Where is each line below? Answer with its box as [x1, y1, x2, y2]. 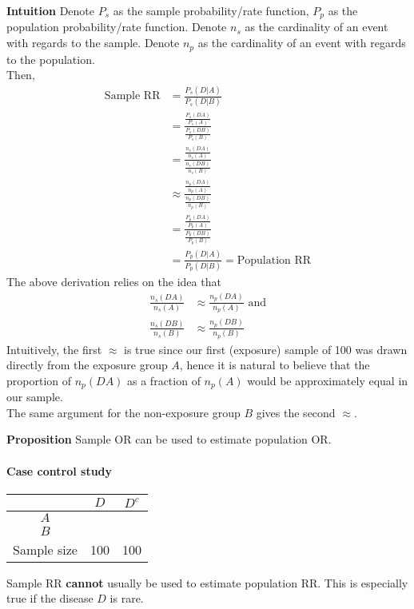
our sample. [6, 388, 63, 405]
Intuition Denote [6, 2, 95, 18]
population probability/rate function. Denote [6, 18, 227, 35]
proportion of [6, 372, 72, 388]
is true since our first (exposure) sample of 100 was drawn [124, 340, 408, 357]
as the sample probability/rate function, [113, 2, 309, 18]
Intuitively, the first [6, 340, 102, 357]
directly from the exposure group [6, 356, 168, 373]
